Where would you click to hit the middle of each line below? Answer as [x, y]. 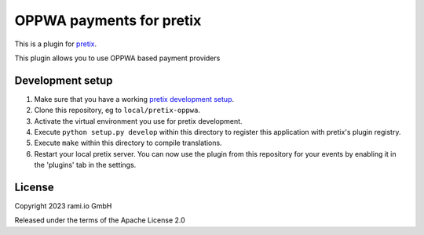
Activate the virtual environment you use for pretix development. [138, 121]
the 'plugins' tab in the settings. [85, 165]
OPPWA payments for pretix [108, 20]
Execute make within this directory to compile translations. [128, 143]
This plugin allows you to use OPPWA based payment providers [117, 58]
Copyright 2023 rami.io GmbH [63, 206]
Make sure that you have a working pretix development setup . [134, 99]
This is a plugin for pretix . [56, 44]
